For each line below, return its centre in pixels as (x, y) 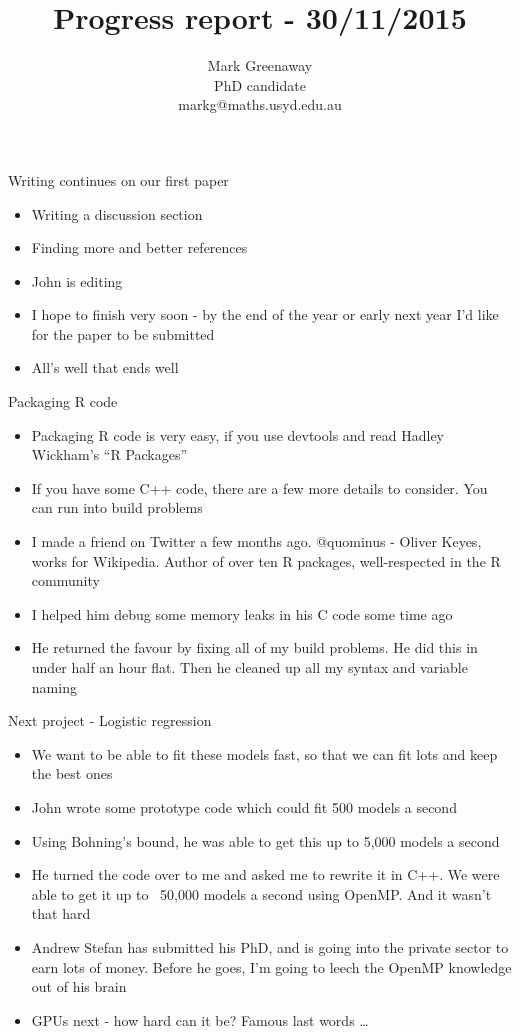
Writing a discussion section (117, 213)
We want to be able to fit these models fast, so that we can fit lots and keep (264, 753)
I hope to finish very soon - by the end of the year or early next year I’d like (265, 314)
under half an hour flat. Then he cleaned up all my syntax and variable (249, 667)
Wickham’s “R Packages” (109, 454)
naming (54, 686)
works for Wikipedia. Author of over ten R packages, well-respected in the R (266, 560)
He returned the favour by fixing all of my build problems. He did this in (254, 647)
